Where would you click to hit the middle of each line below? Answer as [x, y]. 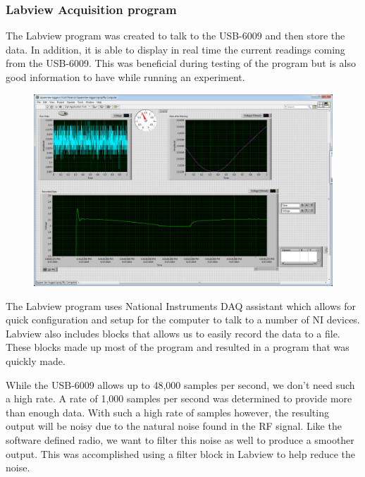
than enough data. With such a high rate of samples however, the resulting [167, 412]
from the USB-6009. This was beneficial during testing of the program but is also [181, 63]
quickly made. [36, 361]
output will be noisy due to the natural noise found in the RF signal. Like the [174, 426]
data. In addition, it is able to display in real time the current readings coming [175, 49]
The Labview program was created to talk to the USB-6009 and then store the [175, 36]
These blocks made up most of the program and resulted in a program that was [178, 347]
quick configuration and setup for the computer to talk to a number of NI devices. [183, 320]
